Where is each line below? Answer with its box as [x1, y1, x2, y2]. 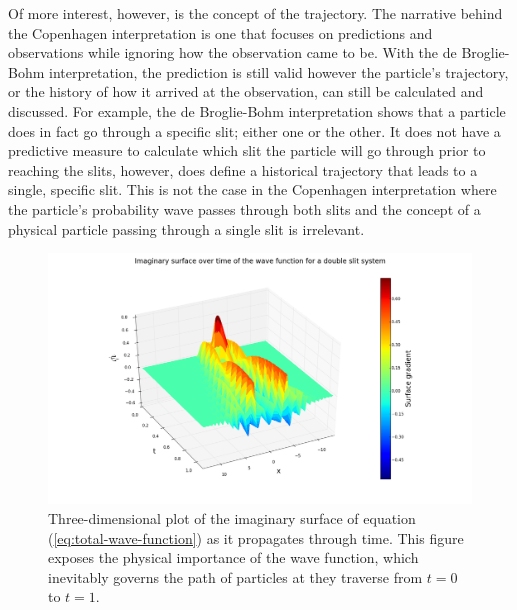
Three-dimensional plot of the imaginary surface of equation [48, 508, 416, 529]
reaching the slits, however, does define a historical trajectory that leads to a [8, 159, 478, 180]
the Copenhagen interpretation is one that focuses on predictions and [8, 22, 433, 43]
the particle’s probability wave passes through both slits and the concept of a [8, 198, 481, 219]
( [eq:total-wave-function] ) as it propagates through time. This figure [48, 527, 464, 548]
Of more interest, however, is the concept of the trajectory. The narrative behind [8, 3, 503, 23]
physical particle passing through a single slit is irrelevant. [8, 218, 365, 239]
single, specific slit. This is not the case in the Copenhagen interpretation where [8, 179, 497, 200]
